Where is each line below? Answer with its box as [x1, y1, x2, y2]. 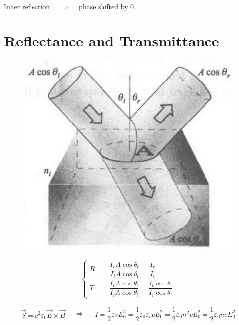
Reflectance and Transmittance [4, 30, 219, 50]
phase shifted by [79, 1, 128, 11]
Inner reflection [4, 1, 50, 11]
